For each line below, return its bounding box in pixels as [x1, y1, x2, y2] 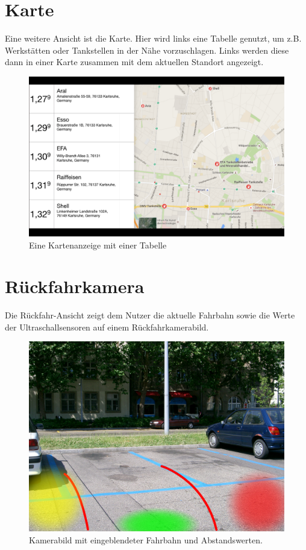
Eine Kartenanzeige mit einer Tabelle [29, 238, 167, 251]
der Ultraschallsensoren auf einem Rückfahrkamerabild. [5, 320, 209, 333]
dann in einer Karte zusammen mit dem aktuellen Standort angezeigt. [5, 55, 264, 68]
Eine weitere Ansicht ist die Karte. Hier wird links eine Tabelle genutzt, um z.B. [5, 32, 302, 45]
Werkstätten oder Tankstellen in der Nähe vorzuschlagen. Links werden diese [5, 43, 289, 56]
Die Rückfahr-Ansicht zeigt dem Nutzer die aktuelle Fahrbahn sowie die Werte [5, 309, 295, 321]
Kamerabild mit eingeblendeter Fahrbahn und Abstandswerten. [29, 533, 263, 546]
